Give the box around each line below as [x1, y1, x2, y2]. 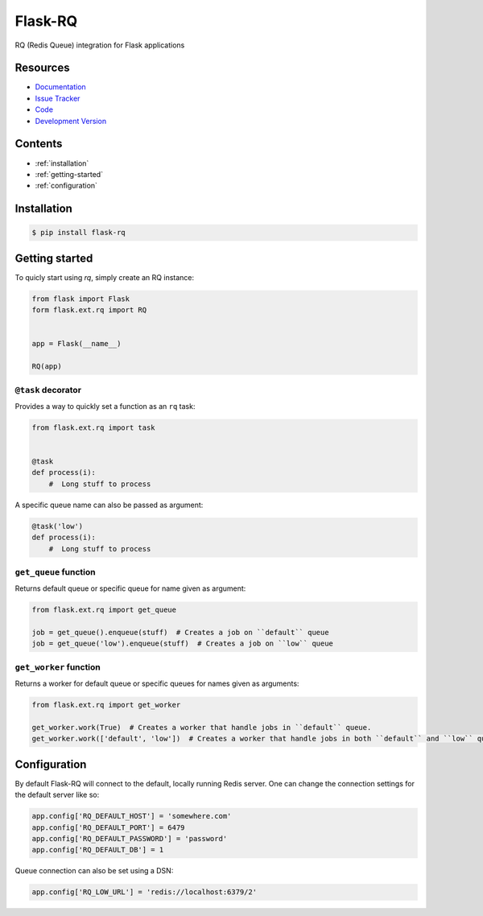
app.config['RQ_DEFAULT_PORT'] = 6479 [31, 823, 185, 832]
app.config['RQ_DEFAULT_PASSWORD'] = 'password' [31, 834, 228, 843]
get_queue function [14, 566, 96, 577]
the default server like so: [14, 790, 100, 800]
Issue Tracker [35, 93, 80, 103]
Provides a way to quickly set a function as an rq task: [14, 401, 196, 411]
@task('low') [31, 522, 84, 530]
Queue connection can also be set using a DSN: [14, 866, 174, 876]
